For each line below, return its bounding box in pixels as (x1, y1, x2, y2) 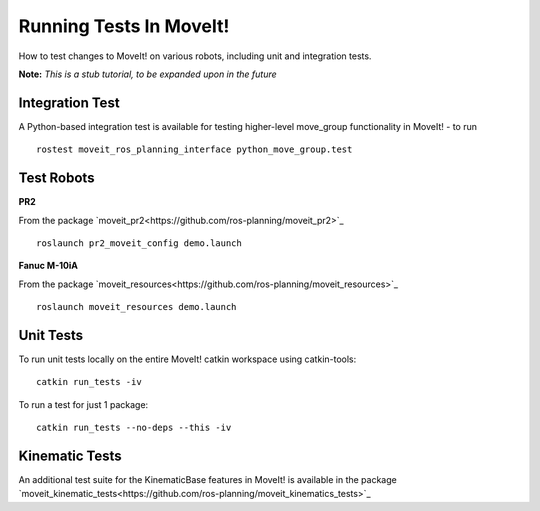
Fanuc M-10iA (18, 260, 79, 272)
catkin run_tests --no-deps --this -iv (36, 422, 232, 434)
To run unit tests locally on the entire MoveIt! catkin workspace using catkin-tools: (18, 353, 357, 365)
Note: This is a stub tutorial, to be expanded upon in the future (18, 68, 277, 80)
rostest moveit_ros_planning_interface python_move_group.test (36, 144, 353, 155)
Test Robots (18, 170, 95, 187)
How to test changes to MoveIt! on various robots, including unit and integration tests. (18, 50, 372, 62)
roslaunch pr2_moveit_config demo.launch (36, 237, 242, 249)
